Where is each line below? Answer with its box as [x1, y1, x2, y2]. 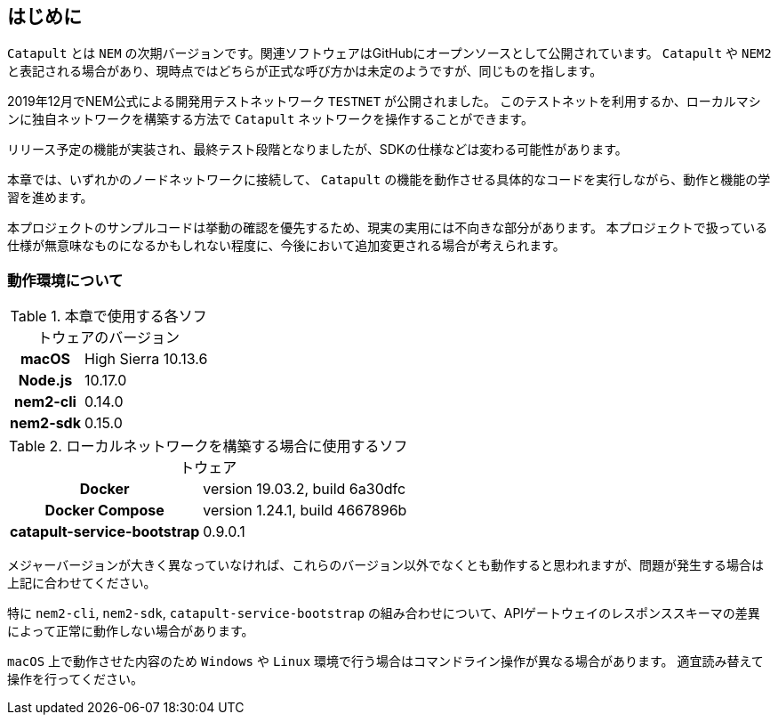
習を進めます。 [7, 190, 93, 206]
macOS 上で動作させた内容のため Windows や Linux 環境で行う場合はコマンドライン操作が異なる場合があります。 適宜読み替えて [7, 653, 764, 669]
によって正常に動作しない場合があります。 [7, 623, 254, 639]
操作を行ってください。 [7, 671, 143, 687]
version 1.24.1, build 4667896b [203, 501, 407, 520]
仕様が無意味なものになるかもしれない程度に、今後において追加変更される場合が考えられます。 [7, 238, 565, 254]
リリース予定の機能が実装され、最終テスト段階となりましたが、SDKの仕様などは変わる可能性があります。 [7, 142, 628, 158]
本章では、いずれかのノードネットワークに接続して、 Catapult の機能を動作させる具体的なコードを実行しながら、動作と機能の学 [7, 172, 771, 188]
